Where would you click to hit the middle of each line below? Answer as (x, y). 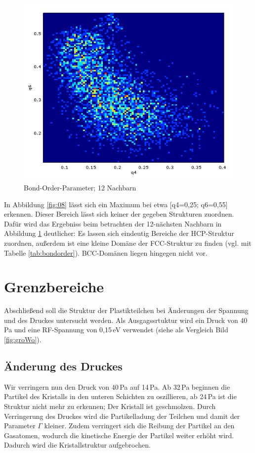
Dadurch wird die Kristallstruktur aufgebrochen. (77, 445)
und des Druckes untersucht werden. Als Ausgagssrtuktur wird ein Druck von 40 (126, 320)
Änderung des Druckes (63, 366)
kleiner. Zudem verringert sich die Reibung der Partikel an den (139, 426)
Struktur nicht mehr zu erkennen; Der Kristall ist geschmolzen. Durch (110, 406)
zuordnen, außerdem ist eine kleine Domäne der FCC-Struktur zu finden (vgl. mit (128, 243)
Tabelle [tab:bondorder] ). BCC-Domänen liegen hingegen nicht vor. (106, 252)
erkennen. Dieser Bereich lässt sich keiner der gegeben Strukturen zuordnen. (119, 214)
